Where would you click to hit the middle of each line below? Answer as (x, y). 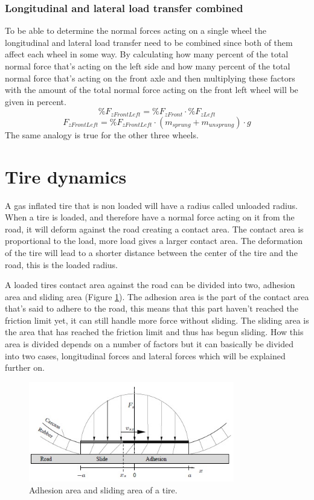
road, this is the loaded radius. (61, 264)
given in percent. (36, 101)
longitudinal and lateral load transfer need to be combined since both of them (149, 42)
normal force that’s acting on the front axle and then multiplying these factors (150, 78)
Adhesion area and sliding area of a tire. (103, 489)
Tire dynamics (66, 176)
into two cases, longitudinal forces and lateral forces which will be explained (145, 355)
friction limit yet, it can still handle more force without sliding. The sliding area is (157, 320)
